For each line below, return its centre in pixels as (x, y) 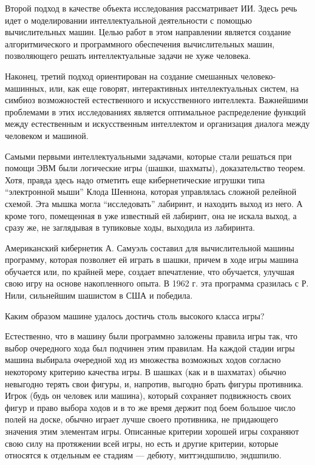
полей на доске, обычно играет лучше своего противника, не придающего (142, 419)
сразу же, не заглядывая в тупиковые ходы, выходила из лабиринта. (130, 227)
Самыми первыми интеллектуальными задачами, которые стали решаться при (148, 156)
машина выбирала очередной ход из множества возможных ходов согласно (143, 360)
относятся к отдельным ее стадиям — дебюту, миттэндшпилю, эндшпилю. (143, 455)
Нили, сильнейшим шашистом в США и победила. (99, 295)
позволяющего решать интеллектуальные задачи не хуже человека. (128, 56)
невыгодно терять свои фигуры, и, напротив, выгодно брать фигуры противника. (154, 383)
